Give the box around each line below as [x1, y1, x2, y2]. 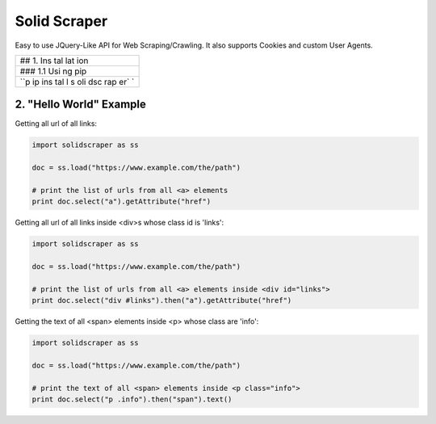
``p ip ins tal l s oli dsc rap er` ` [19, 76, 135, 87]
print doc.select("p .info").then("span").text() [31, 395, 233, 404]
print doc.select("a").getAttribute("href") [31, 197, 212, 206]
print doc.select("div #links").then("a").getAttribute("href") [31, 296, 292, 305]
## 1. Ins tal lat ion [19, 55, 89, 66]
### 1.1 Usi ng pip [19, 65, 87, 77]
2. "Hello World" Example [15, 98, 147, 111]
